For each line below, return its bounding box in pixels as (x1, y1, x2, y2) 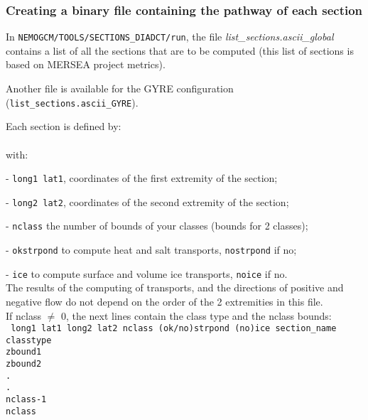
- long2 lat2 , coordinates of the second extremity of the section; (6, 194, 289, 209)
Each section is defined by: (6, 119, 121, 134)
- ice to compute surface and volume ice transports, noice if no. (6, 266, 288, 281)
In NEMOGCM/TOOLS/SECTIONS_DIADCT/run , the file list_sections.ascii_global (6, 29, 334, 44)
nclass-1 (6, 394, 47, 405)
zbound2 (6, 359, 42, 370)
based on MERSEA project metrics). (6, 57, 166, 72)
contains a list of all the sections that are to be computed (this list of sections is (6, 43, 354, 58)
